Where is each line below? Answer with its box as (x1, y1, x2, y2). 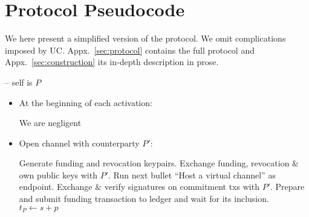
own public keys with (19, 168, 97, 181)
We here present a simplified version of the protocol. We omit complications (5, 32, 286, 45)
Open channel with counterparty (19, 136, 140, 149)
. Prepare (270, 180, 305, 193)
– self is (5, 75, 33, 88)
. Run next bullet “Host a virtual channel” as (108, 168, 276, 181)
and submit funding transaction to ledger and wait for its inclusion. (19, 192, 269, 205)
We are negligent (19, 116, 82, 129)
